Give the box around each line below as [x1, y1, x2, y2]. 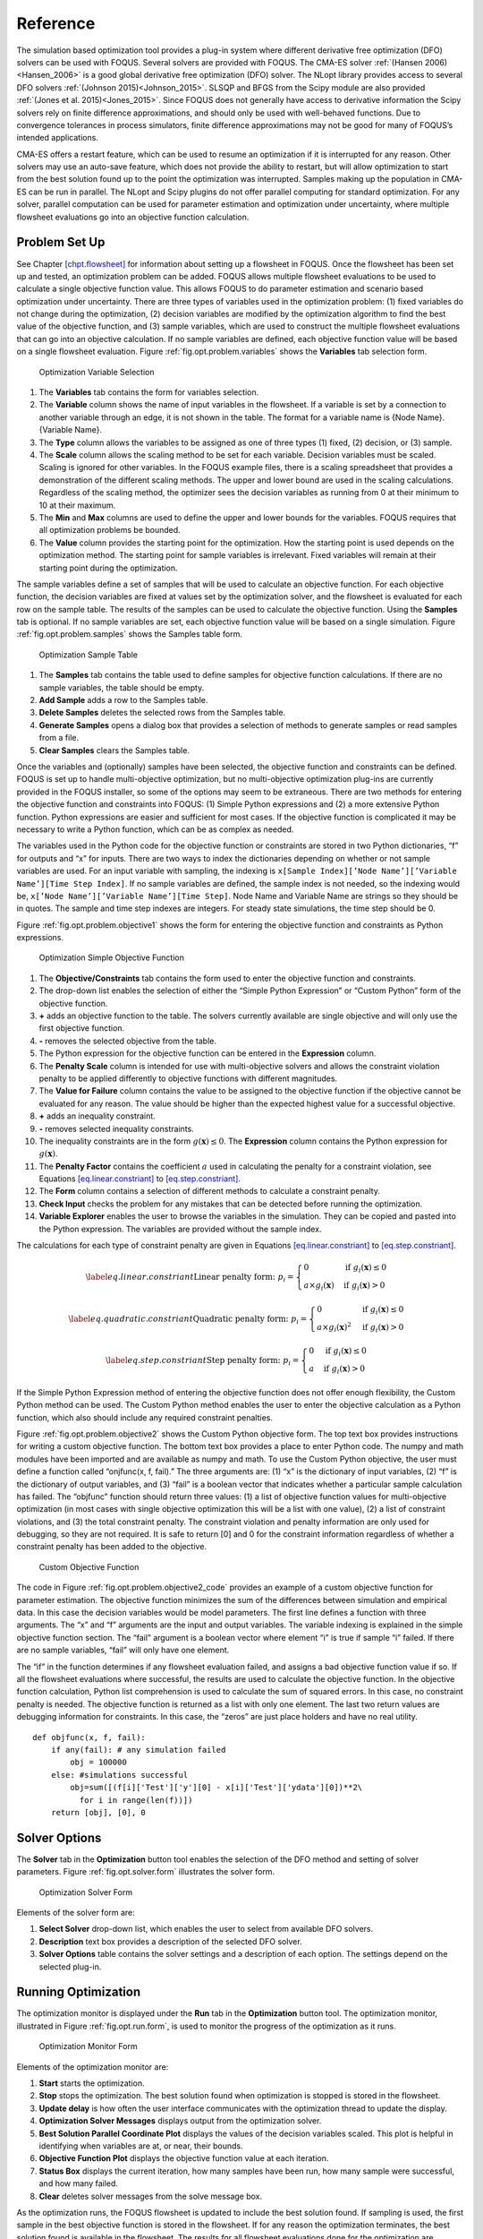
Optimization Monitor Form [38, 2041, 138, 2052]
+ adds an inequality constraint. [38, 1111, 156, 1121]
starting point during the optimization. [38, 562, 178, 573]
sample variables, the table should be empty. [38, 682, 205, 693]
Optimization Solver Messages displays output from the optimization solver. [38, 2115, 322, 2126]
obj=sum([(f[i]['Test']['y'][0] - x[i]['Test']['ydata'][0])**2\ [70, 1782, 363, 1793]
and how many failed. [38, 2178, 118, 2189]
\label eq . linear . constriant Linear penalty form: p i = [85, 1272, 294, 1284]
